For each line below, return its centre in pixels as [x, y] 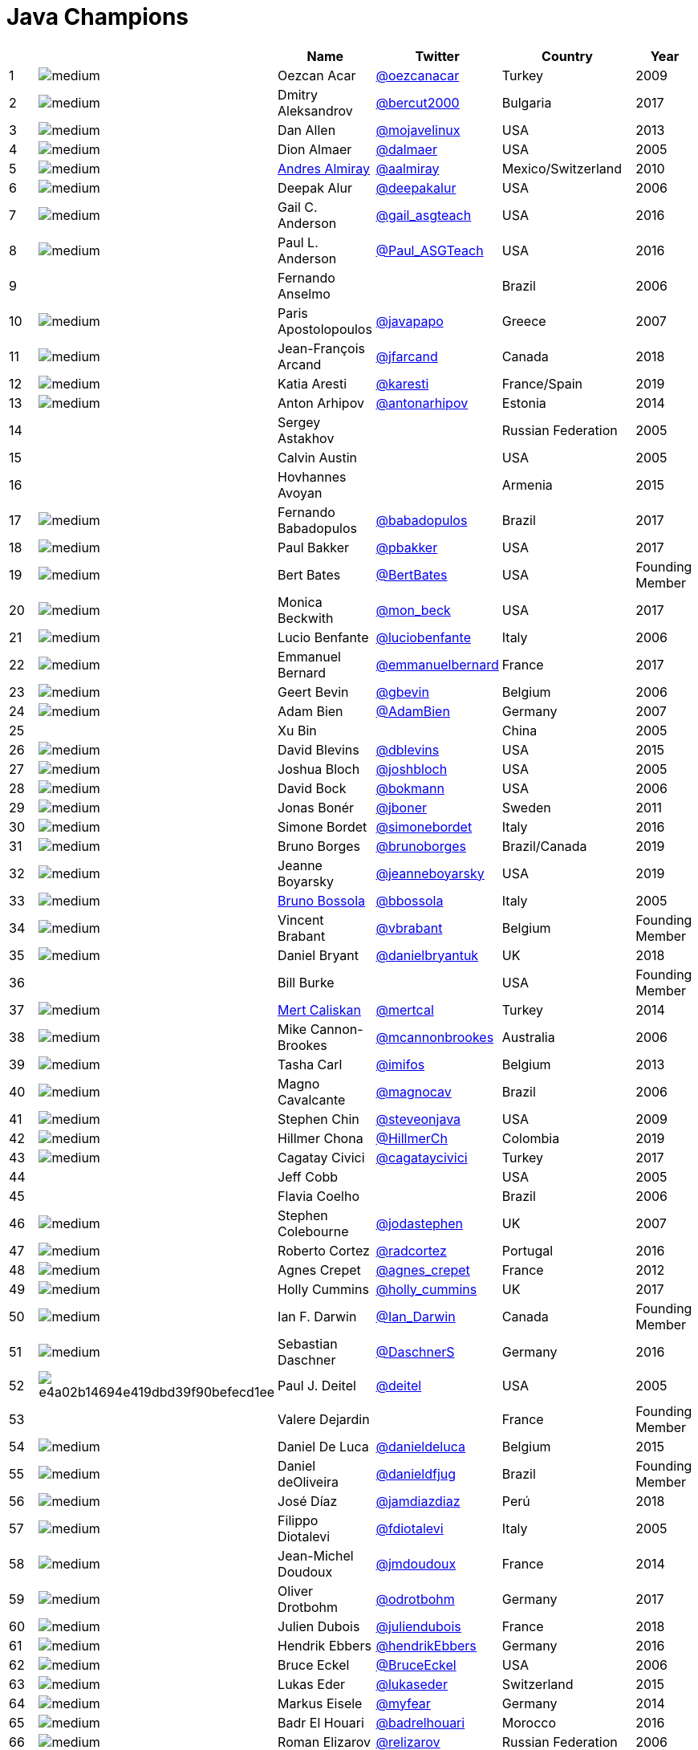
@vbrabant [409, 928]
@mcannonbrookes [435, 1037]
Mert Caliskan [319, 1009]
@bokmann [410, 788]
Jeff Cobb [308, 1176]
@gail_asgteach [424, 215]
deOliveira [308, 1481]
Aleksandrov [315, 110]
